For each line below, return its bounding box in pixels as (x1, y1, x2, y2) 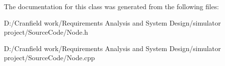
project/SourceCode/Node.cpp (4, 53, 95, 63)
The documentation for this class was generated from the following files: (4, 1, 219, 11)
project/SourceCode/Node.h (4, 27, 88, 37)
